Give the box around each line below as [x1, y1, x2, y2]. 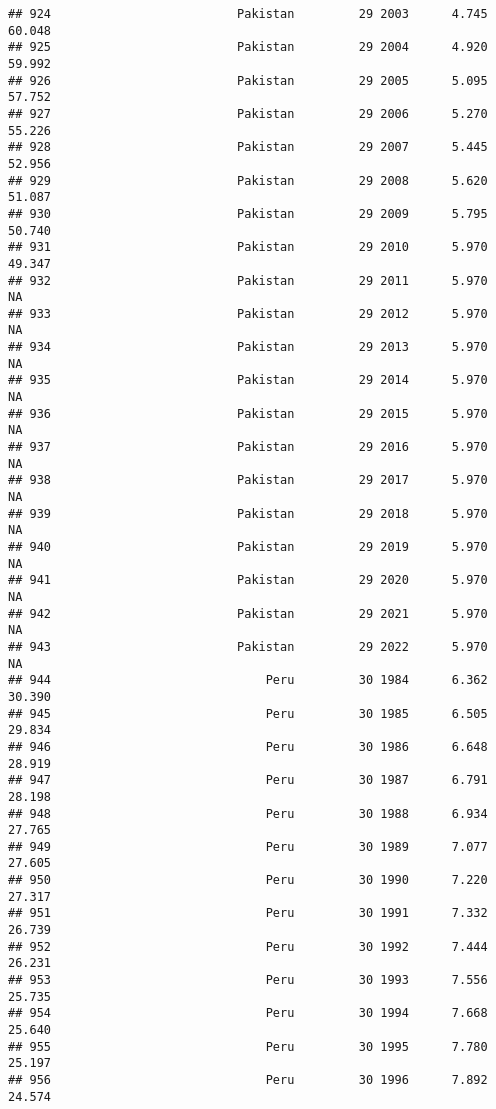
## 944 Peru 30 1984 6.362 [8, 673, 488, 688]
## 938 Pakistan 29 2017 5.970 [8, 473, 488, 488]
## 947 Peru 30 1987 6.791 [8, 773, 488, 788]
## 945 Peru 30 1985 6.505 [8, 706, 488, 721]
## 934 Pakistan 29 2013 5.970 [8, 340, 488, 355]
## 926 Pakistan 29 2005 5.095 [8, 73, 488, 88]
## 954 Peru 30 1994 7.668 [8, 1006, 488, 1021]
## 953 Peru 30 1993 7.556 [8, 973, 488, 988]
